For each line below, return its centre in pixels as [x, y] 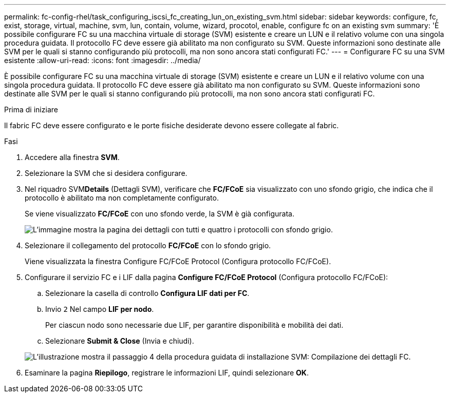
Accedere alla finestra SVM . [72, 157]
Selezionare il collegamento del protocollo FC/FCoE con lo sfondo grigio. [148, 245]
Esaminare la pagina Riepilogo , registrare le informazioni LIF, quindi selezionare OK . [167, 373]
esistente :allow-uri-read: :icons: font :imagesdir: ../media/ [102, 60]
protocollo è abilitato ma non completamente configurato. [122, 198]
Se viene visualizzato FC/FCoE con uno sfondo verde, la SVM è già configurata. [160, 214]
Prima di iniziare [31, 110]
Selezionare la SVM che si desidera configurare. [106, 173]
